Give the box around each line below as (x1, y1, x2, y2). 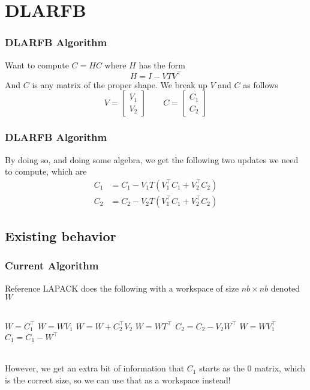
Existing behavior (5, 227, 116, 245)
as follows (243, 78, 278, 91)
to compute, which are (5, 165, 87, 178)
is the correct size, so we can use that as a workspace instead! (5, 373, 231, 386)
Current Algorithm (5, 258, 99, 273)
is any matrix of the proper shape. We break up (32, 78, 207, 91)
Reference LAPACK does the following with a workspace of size (5, 281, 239, 294)
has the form (139, 58, 185, 71)
